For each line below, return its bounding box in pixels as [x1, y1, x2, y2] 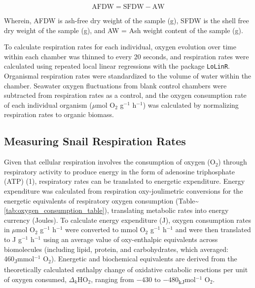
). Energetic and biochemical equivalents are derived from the [51, 253, 237, 264]
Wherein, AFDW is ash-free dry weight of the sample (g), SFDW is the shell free [4, 15, 249, 25]
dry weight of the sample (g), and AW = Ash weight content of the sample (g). [4, 25, 243, 35]
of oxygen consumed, [4, 274, 67, 284]
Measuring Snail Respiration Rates [4, 133, 186, 149]
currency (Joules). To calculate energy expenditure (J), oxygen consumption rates [4, 214, 251, 225]
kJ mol [179, 274, 196, 286]
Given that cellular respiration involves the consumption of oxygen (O [4, 157, 216, 167]
